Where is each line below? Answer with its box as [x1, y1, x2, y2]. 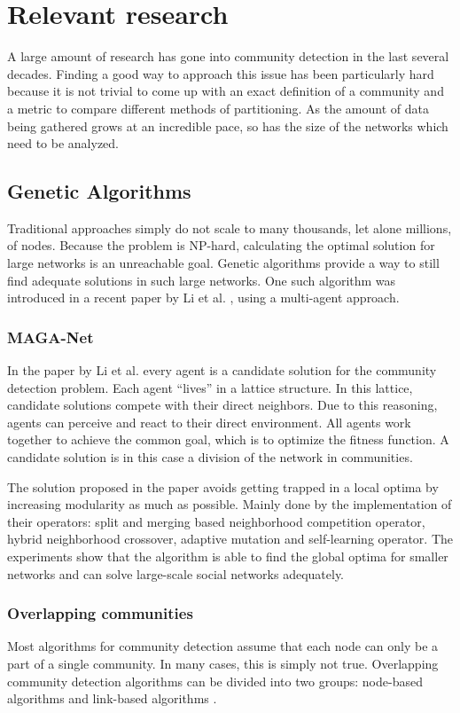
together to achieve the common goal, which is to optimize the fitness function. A [7, 430, 449, 449]
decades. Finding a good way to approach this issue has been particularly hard [7, 64, 434, 82]
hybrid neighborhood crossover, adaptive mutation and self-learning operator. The [7, 529, 454, 548]
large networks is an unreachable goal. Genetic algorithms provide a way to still [7, 254, 440, 272]
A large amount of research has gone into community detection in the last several [7, 47, 449, 66]
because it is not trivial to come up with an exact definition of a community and [7, 82, 444, 100]
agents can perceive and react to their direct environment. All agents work [7, 412, 411, 431]
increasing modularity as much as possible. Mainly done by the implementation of [7, 495, 452, 513]
